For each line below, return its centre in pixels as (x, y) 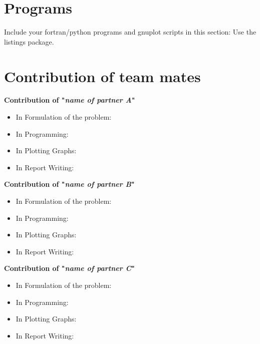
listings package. (29, 41)
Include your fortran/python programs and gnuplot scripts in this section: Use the (130, 32)
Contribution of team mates (102, 76)
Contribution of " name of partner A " (70, 100)
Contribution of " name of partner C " (69, 268)
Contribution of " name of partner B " (69, 184)
